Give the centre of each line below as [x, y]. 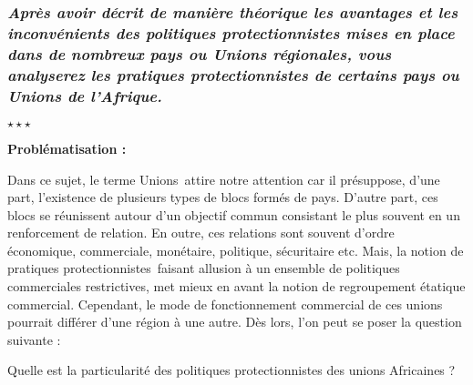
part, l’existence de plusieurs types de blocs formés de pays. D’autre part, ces [223, 197]
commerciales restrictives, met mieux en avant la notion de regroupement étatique [236, 286]
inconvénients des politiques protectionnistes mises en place [231, 32]
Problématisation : [67, 148]
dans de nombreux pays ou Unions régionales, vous [200, 53]
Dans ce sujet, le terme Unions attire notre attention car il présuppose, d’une [224, 179]
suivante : [34, 339]
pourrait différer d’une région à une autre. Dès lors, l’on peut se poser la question [235, 322]
